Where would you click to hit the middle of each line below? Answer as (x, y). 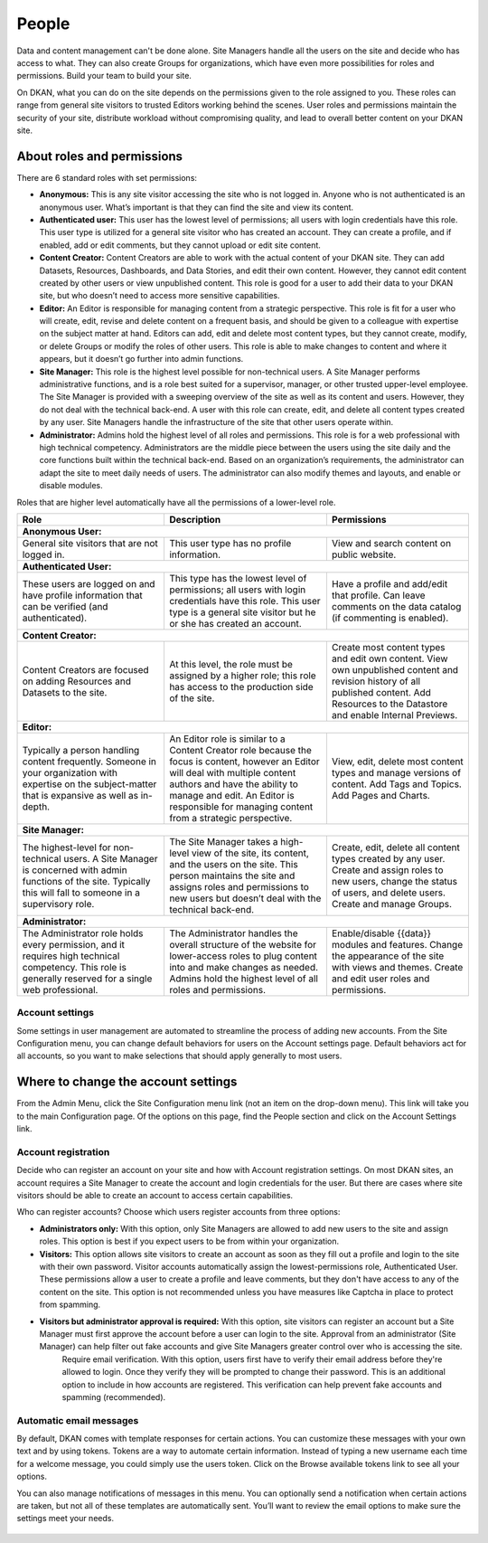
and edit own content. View (389, 658)
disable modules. (71, 486)
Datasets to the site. (65, 692)
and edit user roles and (380, 979)
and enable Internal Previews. (394, 715)
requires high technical (71, 956)
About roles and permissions (100, 156)
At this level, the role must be (231, 664)
